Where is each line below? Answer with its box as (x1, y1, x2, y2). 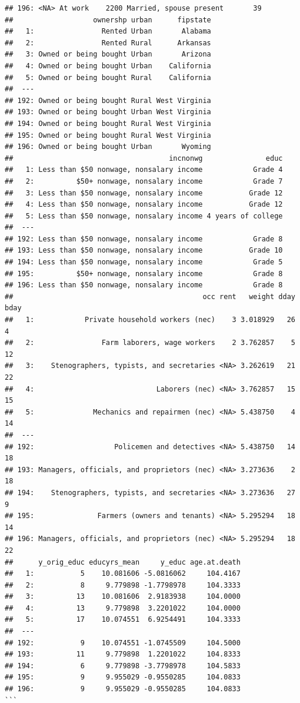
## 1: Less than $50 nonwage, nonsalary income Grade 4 (5, 165, 283, 174)
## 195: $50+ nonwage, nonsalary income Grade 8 (5, 269, 283, 278)
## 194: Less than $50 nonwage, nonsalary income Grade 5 (5, 258, 283, 267)
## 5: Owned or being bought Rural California (5, 73, 211, 82)
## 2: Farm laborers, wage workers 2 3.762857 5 (5, 339, 295, 347)
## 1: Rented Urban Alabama (5, 27, 211, 36)
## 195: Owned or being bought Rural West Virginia (5, 131, 211, 140)
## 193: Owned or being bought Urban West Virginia (5, 108, 211, 117)
